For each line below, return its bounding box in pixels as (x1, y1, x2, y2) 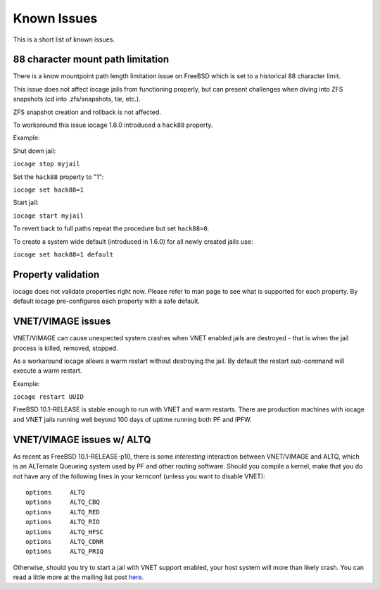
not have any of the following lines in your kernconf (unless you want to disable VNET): (13, 472, 265, 480)
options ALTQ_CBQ (25, 498, 100, 507)
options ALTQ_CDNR (25, 538, 104, 545)
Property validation (13, 268, 100, 280)
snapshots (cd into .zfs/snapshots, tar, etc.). (13, 95, 141, 104)
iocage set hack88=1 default (13, 250, 114, 259)
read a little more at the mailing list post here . (13, 573, 144, 581)
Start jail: (13, 198, 39, 207)
